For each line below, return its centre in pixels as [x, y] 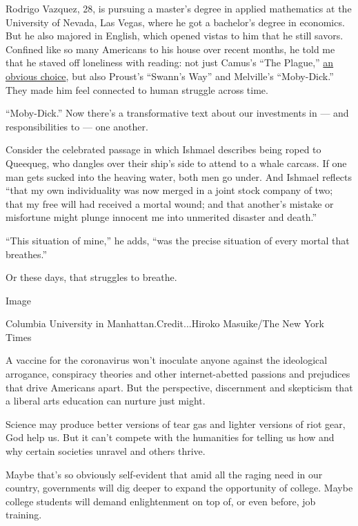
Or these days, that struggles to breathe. [91, 277]
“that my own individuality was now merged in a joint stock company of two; [169, 190]
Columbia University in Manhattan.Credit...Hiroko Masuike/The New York [165, 323]
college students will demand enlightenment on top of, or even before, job [161, 501]
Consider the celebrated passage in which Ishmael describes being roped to [163, 149]
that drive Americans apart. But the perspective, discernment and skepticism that [179, 387]
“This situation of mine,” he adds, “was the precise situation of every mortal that [178, 240]
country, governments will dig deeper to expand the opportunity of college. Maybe [179, 488]
